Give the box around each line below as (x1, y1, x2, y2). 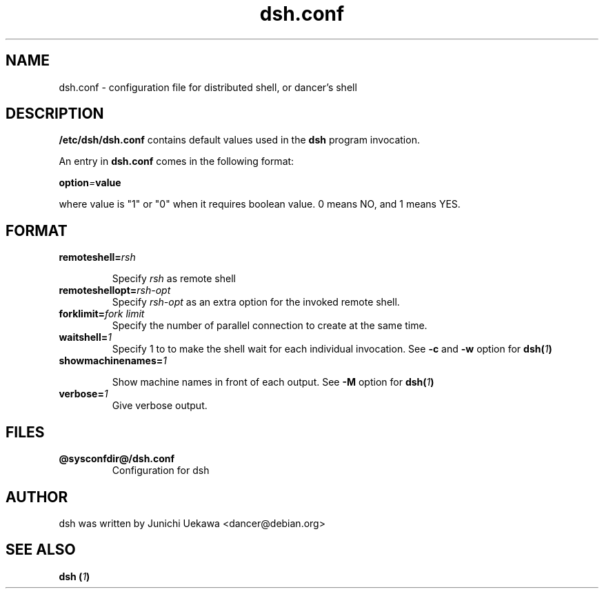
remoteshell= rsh (59, 251, 136, 264)
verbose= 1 (59, 388, 108, 400)
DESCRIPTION (6, 105, 104, 123)
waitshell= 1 (59, 331, 112, 344)
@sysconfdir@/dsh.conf (59, 453, 175, 465)
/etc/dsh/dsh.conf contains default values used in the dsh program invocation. (59, 134, 420, 146)
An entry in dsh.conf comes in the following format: (59, 155, 294, 168)
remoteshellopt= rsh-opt (59, 284, 171, 297)
